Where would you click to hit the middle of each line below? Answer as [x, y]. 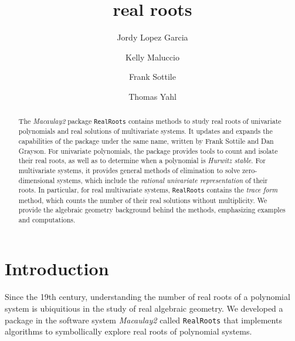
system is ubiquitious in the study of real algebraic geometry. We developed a [144, 308]
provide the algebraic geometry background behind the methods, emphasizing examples [152, 210]
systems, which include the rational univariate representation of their [162, 180]
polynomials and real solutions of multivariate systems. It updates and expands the [145, 131]
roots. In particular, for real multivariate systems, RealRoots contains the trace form [148, 190]
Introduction [57, 269]
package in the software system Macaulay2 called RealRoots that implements [143, 320]
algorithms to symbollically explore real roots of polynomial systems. [128, 331]
